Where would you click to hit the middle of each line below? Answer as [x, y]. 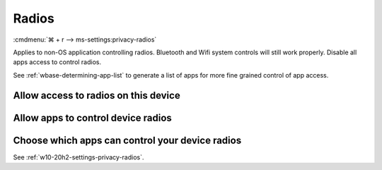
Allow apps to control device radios [93, 117]
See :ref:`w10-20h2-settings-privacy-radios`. [79, 157]
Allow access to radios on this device [97, 95]
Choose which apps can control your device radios [127, 140]
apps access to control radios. [57, 62]
